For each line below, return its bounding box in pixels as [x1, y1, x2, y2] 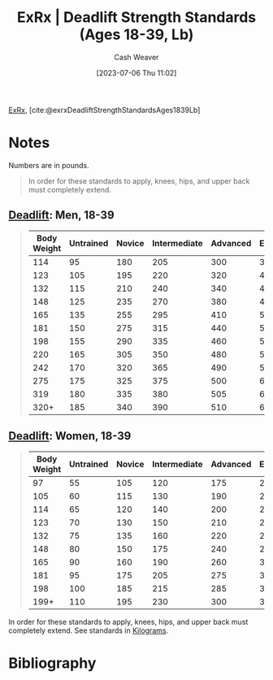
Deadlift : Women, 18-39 [8, 429, 132, 443]
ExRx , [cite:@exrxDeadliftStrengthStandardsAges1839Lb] [8, 105, 201, 115]
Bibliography [8, 654, 97, 672]
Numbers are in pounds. [8, 160, 89, 170]
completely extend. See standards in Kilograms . [8, 626, 169, 635]
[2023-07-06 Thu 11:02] [96, 67, 177, 77]
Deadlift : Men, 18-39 [8, 208, 115, 223]
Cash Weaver [114, 52, 159, 62]
